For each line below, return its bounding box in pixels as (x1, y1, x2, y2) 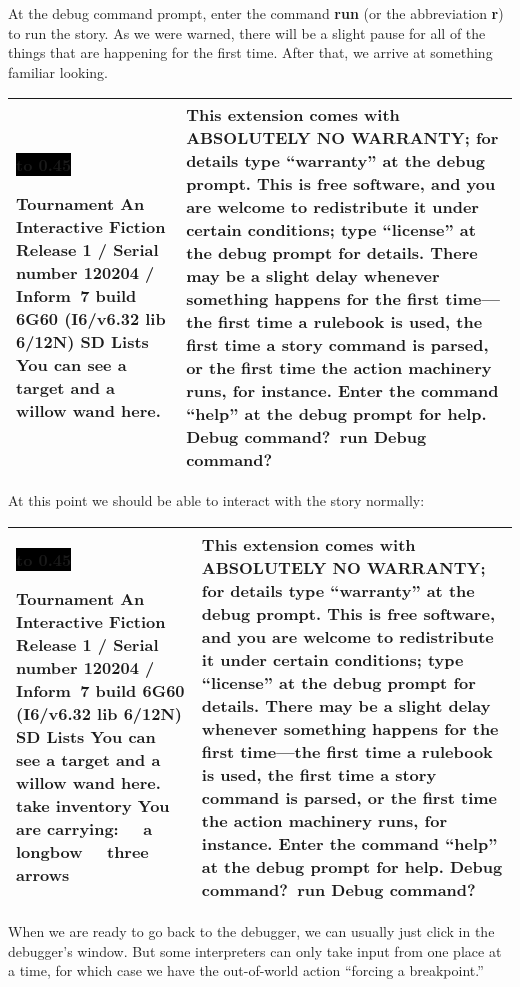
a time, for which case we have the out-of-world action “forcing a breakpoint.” (8, 960, 484, 981)
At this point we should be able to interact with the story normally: (8, 490, 425, 511)
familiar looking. (8, 61, 109, 82)
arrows (16, 862, 70, 886)
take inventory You (16, 793, 170, 817)
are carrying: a (16, 816, 153, 840)
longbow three (16, 839, 149, 863)
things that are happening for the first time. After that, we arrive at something (8, 42, 493, 63)
